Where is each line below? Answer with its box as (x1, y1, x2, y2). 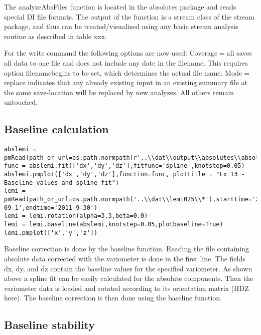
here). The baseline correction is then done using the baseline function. (4, 292, 222, 303)
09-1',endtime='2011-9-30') (4, 204, 98, 211)
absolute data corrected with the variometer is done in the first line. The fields (4, 253, 245, 263)
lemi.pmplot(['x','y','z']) (4, 229, 98, 236)
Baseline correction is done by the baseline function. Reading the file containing (4, 243, 249, 254)
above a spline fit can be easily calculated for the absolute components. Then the (4, 273, 253, 283)
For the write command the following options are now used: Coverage (4, 48, 218, 58)
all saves (226, 48, 252, 58)
